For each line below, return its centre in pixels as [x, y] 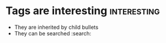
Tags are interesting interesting [83, 11]
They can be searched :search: [53, 33]
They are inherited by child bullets [56, 27]
